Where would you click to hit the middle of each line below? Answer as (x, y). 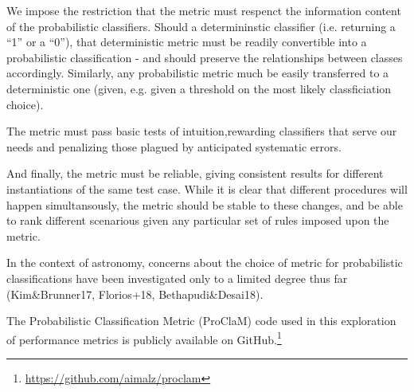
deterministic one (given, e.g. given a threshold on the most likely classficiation (199, 88)
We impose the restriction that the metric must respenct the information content (204, 10)
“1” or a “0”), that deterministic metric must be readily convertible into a (187, 42)
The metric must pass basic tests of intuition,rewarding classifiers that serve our (202, 131)
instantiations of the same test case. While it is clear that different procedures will (207, 188)
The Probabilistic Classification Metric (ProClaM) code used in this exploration (201, 321)
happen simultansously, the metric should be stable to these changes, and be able (205, 204)
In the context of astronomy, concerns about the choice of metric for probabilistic (205, 263)
